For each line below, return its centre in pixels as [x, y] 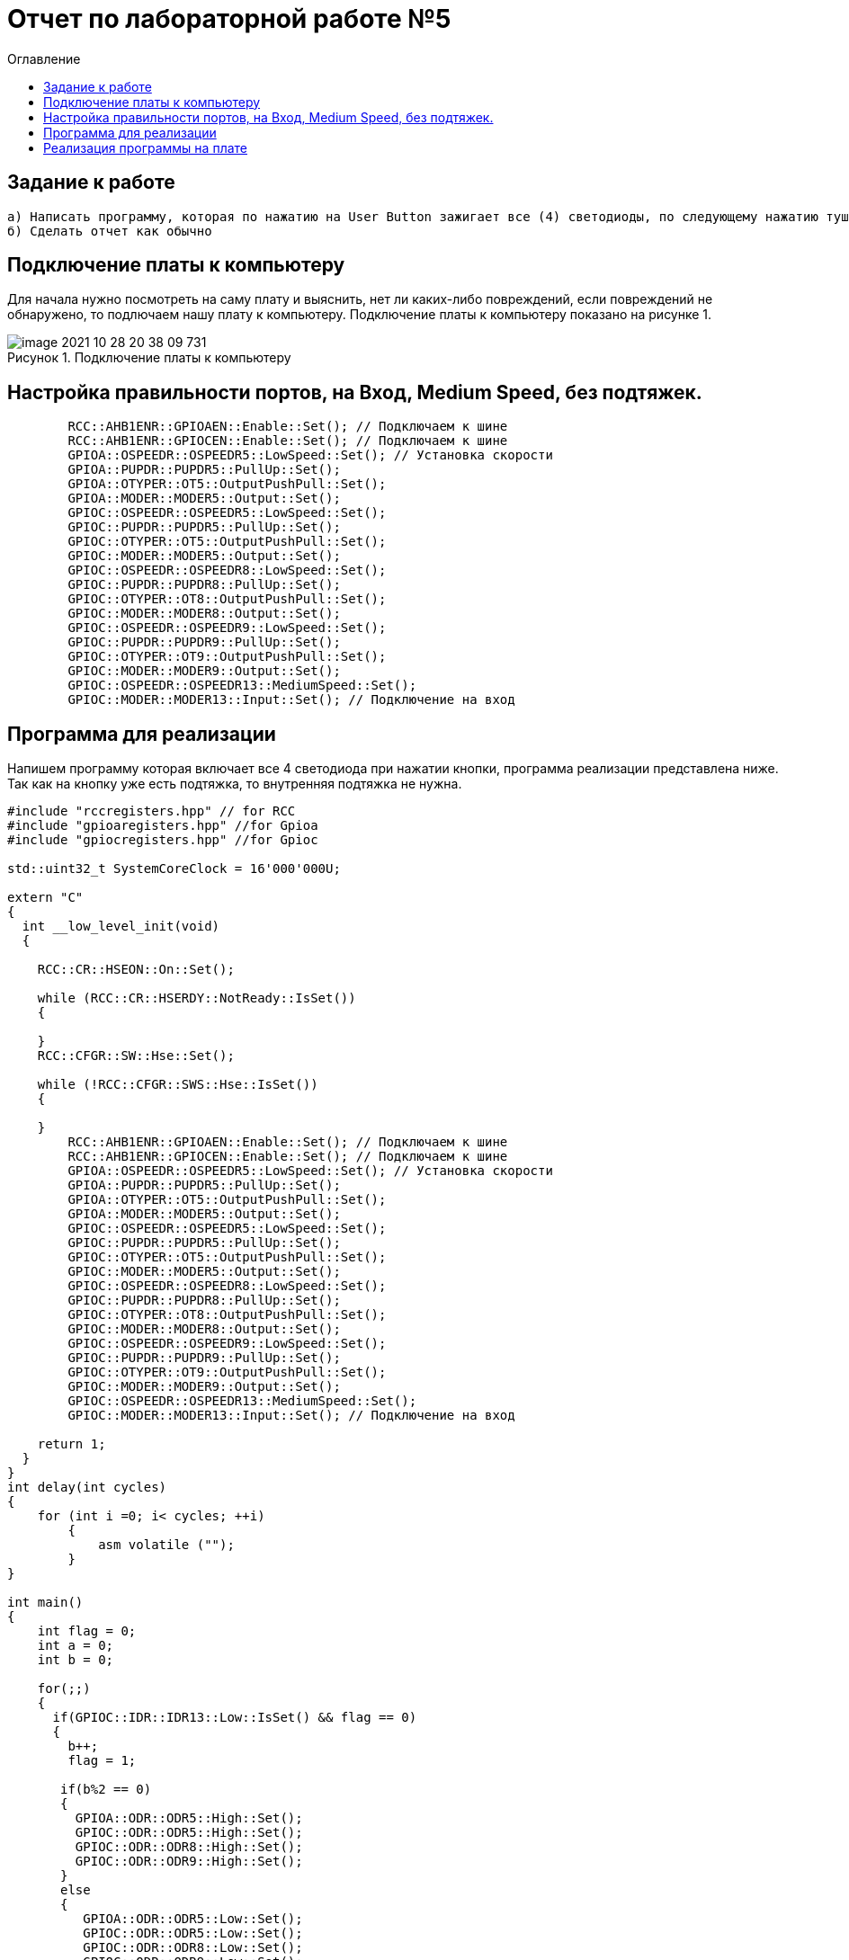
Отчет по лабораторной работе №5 [229, 19]
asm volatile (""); [166, 1545]
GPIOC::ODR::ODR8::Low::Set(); [193, 1948]
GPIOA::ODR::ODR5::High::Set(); [189, 1818]
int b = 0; [76, 1660]
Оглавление [44, 58]
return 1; [71, 1444]
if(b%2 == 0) [106, 1790]
